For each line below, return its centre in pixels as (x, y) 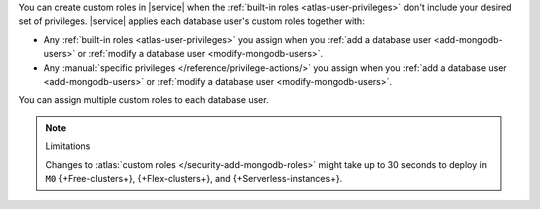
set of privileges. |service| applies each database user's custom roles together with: (191, 21)
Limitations (68, 146)
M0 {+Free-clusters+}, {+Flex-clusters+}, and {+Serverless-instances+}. (194, 178)
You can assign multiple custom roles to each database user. (143, 100)
